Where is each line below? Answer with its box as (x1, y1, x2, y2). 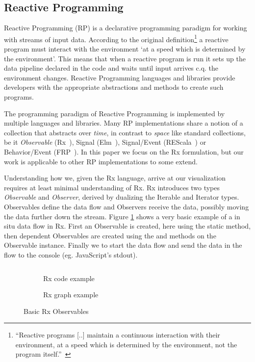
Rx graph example (43, 289, 99, 300)
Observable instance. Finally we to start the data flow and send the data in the (4, 240, 242, 250)
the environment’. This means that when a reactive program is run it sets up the (4, 53, 246, 63)
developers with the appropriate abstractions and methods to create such (4, 82, 224, 92)
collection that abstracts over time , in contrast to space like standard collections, (4, 127, 246, 137)
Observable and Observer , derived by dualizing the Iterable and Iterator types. (4, 192, 239, 202)
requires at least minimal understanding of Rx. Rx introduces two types (4, 182, 220, 192)
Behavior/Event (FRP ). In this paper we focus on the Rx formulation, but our (4, 146, 244, 156)
